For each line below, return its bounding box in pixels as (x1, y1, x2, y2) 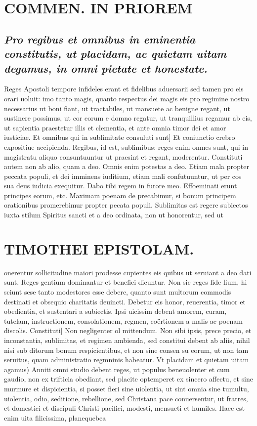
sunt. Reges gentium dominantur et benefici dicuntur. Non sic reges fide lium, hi (4, 277, 247, 287)
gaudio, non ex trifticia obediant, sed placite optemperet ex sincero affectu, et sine (4, 374, 253, 384)
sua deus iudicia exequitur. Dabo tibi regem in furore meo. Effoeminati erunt (4, 180, 237, 191)
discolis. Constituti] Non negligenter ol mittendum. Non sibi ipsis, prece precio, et (4, 325, 252, 336)
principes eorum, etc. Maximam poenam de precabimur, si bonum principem (4, 190, 236, 200)
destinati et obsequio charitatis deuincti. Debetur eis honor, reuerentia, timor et (4, 296, 246, 306)
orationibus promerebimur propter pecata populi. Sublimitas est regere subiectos (4, 200, 248, 210)
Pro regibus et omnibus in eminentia (4, 31, 196, 46)
